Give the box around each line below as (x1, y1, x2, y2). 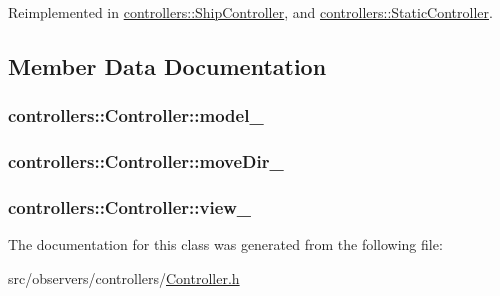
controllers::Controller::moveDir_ (8, 149, 284, 174)
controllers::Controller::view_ (8, 194, 252, 219)
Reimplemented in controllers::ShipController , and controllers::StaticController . (8, 2, 493, 22)
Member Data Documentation (8, 50, 327, 81)
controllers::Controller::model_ (8, 103, 264, 128)
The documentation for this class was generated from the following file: (8, 234, 443, 255)
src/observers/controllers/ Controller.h (8, 267, 240, 288)
